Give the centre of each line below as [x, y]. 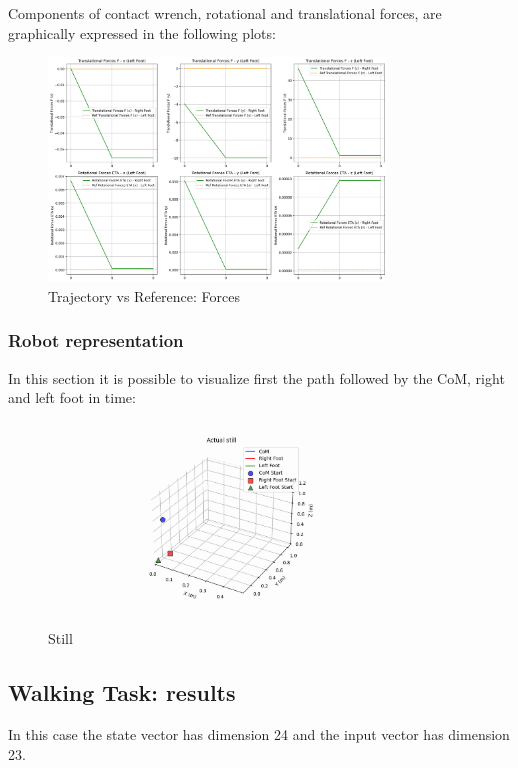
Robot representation [96, 340]
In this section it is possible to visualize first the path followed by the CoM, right [256, 377]
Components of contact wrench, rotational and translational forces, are [225, 13]
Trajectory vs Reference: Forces [144, 295]
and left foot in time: [72, 397]
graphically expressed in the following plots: [142, 32]
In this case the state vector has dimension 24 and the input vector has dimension [259, 734]
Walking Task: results [122, 692]
